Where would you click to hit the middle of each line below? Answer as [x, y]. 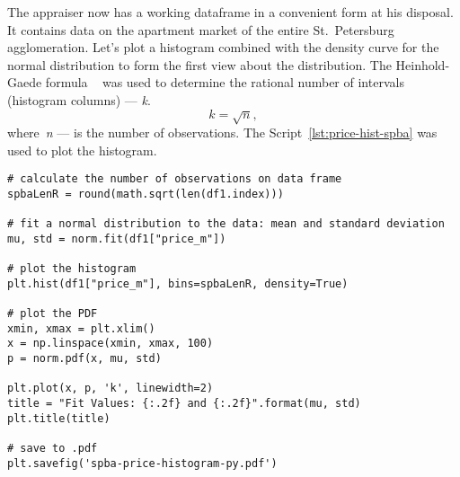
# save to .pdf [53, 448]
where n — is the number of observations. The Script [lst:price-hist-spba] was [222, 132]
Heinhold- [423, 64]
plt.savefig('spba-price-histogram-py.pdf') [142, 463]
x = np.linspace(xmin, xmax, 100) [111, 344]
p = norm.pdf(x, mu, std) [84, 359]
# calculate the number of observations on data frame [175, 179]
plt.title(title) [59, 418]
